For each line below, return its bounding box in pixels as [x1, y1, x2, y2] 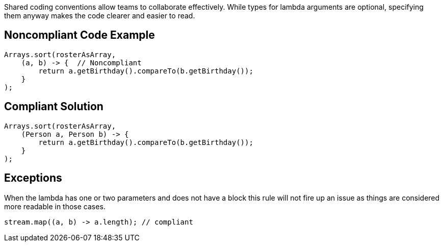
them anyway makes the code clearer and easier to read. [4, 11, 195, 20]
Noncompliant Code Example [4, 29, 155, 42]
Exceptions [4, 171, 62, 185]
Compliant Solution [4, 100, 103, 113]
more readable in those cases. [4, 202, 106, 211]
